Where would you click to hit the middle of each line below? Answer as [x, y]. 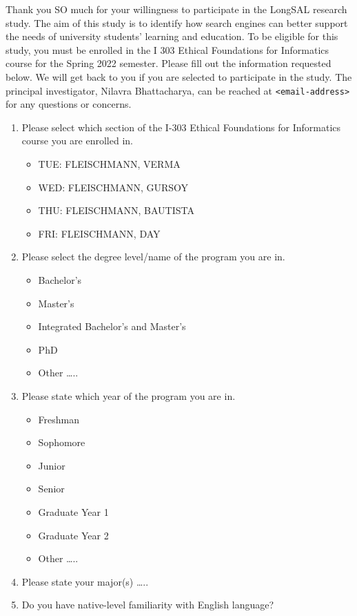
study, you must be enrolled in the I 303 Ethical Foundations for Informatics [167, 49]
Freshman [59, 419]
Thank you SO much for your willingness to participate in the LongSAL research [176, 9]
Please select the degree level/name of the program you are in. [153, 257]
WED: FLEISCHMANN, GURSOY [113, 187]
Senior [51, 489]
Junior [52, 465]
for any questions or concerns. [69, 104]
